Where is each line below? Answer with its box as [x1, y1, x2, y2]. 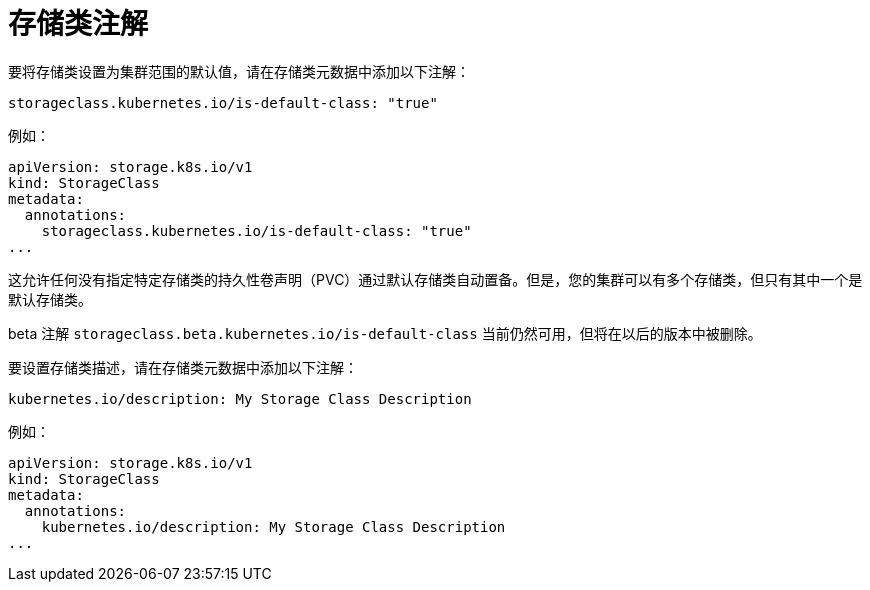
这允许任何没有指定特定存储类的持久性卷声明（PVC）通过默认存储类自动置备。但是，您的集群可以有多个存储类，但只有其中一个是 [8, 270, 863, 288]
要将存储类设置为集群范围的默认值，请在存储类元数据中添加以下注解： [8, 62, 470, 80]
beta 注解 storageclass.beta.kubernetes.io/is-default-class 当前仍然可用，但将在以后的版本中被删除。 [8, 324, 762, 342]
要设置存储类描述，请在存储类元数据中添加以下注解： [8, 358, 358, 376]
